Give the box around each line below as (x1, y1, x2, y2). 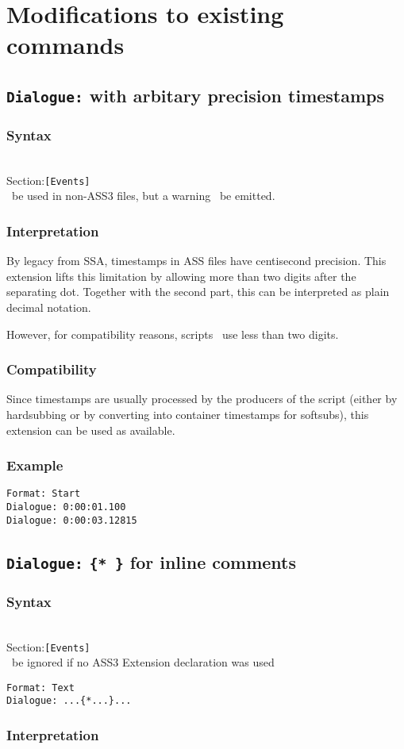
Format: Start (6, 488, 81, 500)
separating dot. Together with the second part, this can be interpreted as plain (6, 283, 390, 300)
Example (6, 455, 63, 475)
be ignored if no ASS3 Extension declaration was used (11, 654, 275, 670)
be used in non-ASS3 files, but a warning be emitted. (11, 187, 275, 204)
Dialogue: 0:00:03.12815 (6, 514, 137, 526)
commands (6, 29, 125, 61)
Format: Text (6, 682, 75, 693)
